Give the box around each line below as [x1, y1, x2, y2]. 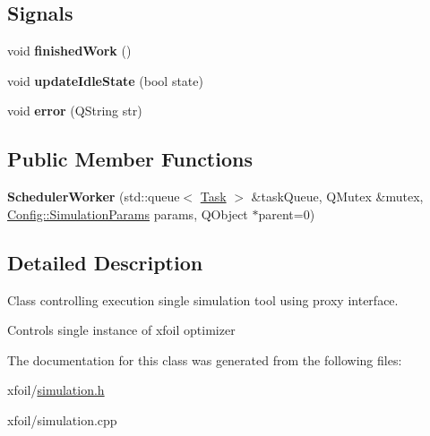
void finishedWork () [7, 41, 132, 60]
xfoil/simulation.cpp [7, 410, 117, 429]
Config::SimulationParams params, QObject [7, 204, 248, 223]
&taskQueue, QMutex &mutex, [251, 187, 424, 206]
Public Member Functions [7, 145, 253, 173]
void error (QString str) [7, 101, 142, 120]
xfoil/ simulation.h [7, 380, 105, 399]
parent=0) [258, 204, 315, 223]
